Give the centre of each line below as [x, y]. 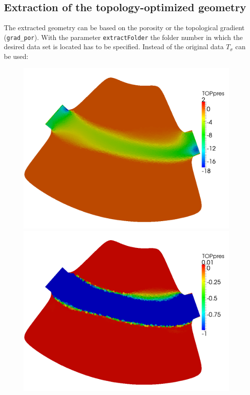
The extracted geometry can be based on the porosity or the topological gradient [124, 28]
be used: [16, 56]
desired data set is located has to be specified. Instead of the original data [114, 47]
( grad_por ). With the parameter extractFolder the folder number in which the [123, 37]
